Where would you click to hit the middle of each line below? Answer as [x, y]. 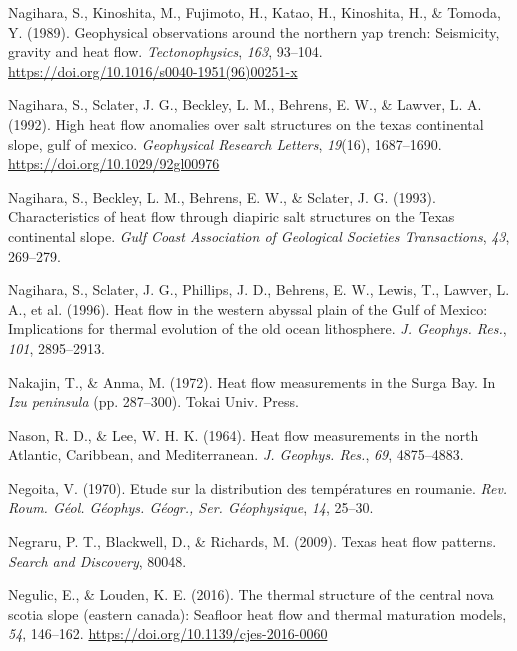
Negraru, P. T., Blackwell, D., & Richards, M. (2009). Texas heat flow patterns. [252, 541]
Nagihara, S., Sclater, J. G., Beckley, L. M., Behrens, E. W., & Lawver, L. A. [245, 104]
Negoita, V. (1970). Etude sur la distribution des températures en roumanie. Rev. [258, 487]
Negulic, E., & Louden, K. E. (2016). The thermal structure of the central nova [251, 594]
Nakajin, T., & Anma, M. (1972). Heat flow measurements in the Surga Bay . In [252, 381]
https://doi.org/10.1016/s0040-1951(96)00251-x [153, 70]
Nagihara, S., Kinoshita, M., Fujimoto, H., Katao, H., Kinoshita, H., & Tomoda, [254, 12]
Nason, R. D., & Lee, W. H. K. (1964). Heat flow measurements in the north [243, 434]
